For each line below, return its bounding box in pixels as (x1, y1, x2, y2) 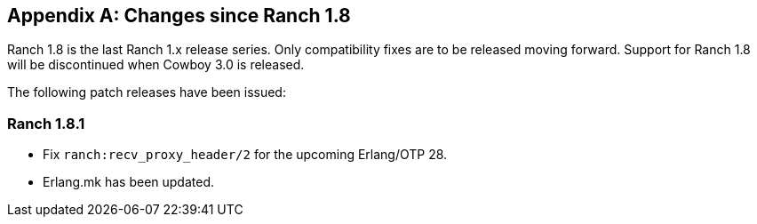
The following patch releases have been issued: (7, 84, 286, 100)
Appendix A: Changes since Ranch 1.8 (7, 4, 351, 27)
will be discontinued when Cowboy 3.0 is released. (7, 57, 305, 73)
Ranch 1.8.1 (7, 114, 85, 132)
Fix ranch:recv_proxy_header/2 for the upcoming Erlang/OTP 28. (43, 147, 448, 163)
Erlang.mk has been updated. (43, 174, 214, 190)
